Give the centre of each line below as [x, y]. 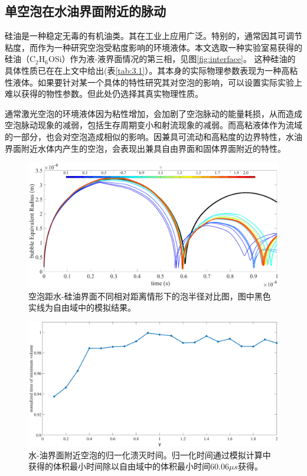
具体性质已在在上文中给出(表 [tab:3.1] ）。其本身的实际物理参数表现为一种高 [147, 70]
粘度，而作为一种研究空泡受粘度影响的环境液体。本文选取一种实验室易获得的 [153, 47]
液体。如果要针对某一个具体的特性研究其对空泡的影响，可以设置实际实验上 [157, 82]
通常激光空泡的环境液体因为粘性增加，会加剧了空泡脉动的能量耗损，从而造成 [153, 113]
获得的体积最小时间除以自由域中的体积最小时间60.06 [129, 466]
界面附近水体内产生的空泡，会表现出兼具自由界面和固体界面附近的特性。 [145, 148]
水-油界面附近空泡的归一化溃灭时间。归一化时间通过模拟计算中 [150, 454]
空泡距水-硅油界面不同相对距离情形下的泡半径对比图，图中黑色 [150, 296]
